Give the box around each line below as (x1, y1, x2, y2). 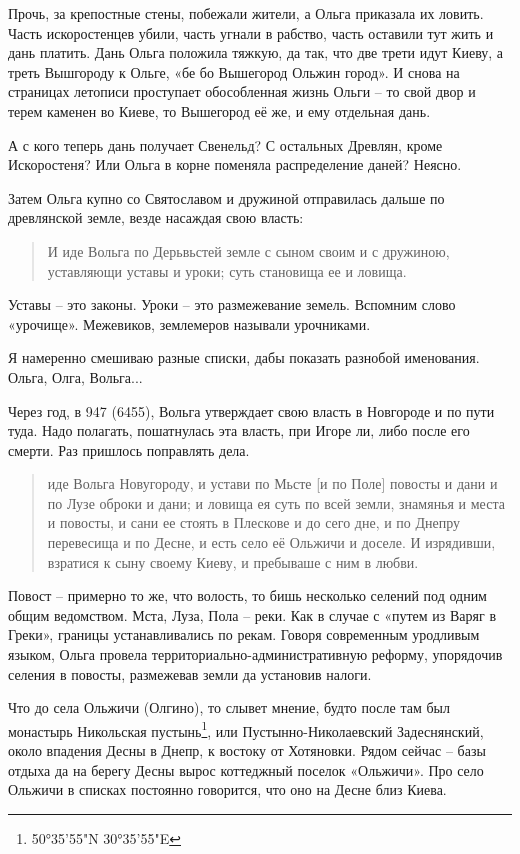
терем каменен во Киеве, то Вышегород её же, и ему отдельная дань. (8, 100, 431, 121)
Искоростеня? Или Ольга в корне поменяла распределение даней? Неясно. (8, 154, 462, 175)
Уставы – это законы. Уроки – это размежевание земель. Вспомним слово (8, 294, 456, 315)
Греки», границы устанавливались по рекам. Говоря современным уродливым (8, 624, 480, 645)
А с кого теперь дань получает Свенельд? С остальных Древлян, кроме (8, 134, 443, 155)
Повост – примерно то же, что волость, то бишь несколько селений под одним (8, 585, 487, 606)
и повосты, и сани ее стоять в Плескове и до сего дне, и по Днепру (47, 512, 461, 533)
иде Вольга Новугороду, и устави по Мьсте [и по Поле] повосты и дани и (47, 473, 498, 494)
